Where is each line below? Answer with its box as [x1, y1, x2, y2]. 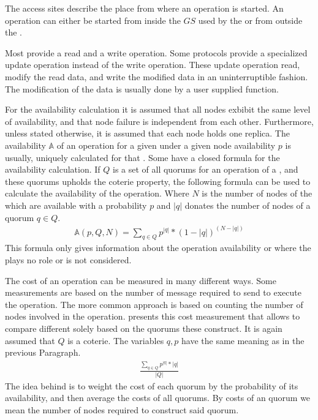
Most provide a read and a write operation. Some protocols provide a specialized [5, 46, 308, 59]
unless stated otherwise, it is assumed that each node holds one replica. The [5, 127, 290, 140]
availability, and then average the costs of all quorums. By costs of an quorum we [5, 391, 311, 404]
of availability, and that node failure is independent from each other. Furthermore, [5, 114, 314, 127]
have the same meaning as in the [181, 334, 305, 347]
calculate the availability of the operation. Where [5, 187, 189, 200]
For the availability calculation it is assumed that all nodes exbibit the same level [5, 103, 311, 116]
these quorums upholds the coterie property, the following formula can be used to [5, 174, 311, 187]
